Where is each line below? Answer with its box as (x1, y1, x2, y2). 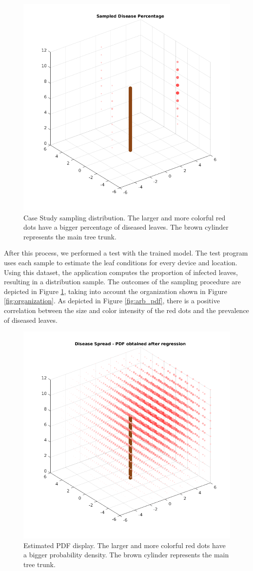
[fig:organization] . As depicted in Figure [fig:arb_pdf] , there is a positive (4, 295, 220, 306)
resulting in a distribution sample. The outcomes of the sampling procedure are (4, 276, 241, 287)
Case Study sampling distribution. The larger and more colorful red (23, 212, 226, 222)
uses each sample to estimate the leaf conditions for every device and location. (4, 257, 237, 267)
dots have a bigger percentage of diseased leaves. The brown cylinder (23, 222, 229, 232)
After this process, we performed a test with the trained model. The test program (4, 248, 248, 258)
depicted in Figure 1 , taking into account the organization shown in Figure (4, 286, 227, 296)
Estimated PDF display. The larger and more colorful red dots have (23, 540, 226, 550)
